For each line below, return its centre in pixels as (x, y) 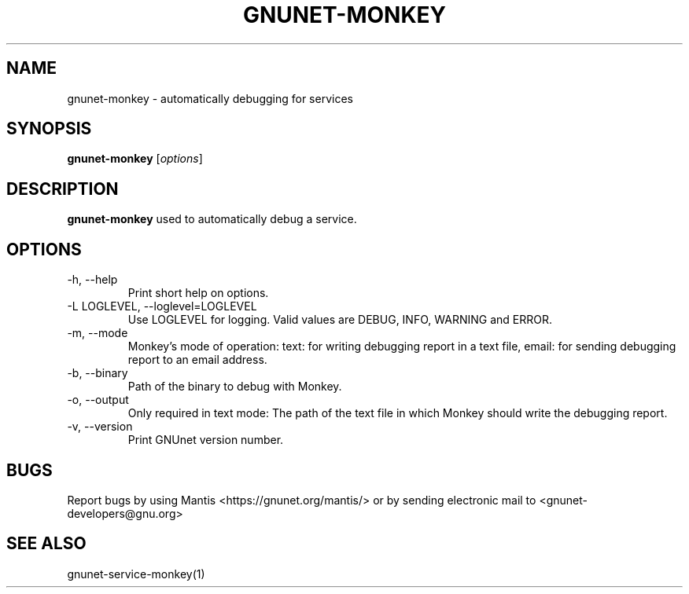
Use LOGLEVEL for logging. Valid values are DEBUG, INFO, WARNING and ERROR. (340, 320)
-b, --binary (98, 373)
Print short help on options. (198, 293)
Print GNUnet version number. (206, 440)
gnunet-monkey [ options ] (135, 159)
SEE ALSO (46, 544)
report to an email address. (197, 360)
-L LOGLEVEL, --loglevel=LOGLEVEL (162, 306)
